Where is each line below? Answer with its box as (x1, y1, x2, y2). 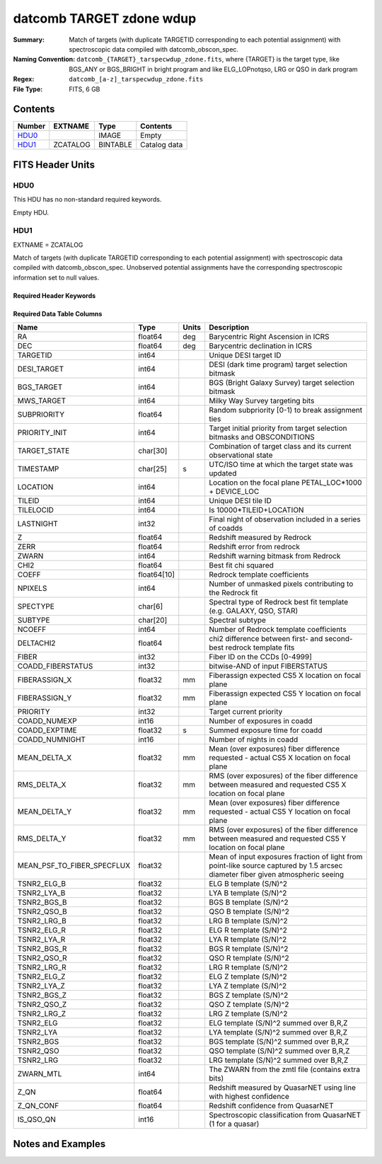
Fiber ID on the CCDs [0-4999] (209, 652, 313, 662)
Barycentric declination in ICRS (209, 341, 313, 351)
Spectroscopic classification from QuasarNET (209, 1110, 361, 1120)
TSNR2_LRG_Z (17, 1009, 66, 1019)
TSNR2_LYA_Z (17, 981, 65, 991)
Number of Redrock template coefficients (209, 625, 347, 635)
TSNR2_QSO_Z (17, 1000, 67, 1010)
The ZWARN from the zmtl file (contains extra (209, 1065, 361, 1075)
